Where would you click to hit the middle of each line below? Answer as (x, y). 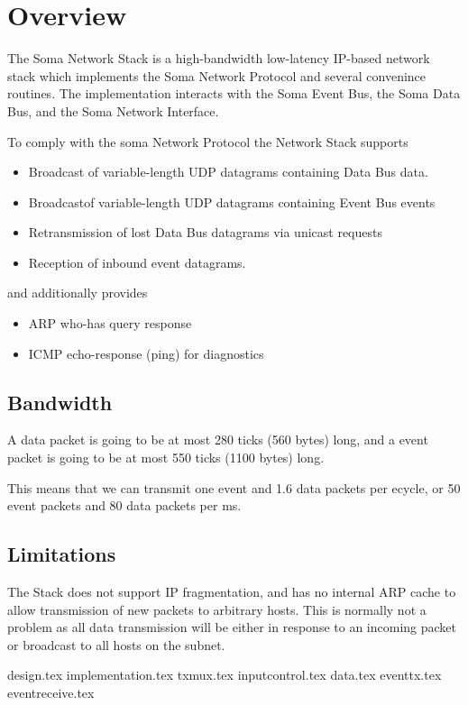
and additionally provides (78, 293)
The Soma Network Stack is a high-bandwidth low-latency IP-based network (219, 58)
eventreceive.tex (51, 692)
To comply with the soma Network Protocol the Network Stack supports (208, 141)
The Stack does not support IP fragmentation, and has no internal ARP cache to (232, 592)
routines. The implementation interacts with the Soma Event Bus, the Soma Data (234, 93)
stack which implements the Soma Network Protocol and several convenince (217, 75)
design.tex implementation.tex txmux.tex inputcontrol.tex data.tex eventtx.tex (225, 675)
